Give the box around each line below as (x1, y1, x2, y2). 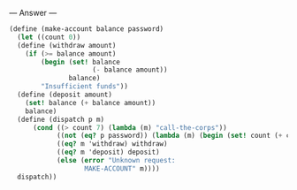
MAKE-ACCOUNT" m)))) (84, 163, 161, 173)
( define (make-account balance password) (9, 25, 164, 34)
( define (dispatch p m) (17, 115, 104, 124)
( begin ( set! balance (41, 57, 121, 66)
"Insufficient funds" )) (41, 82, 128, 91)
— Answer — (9, 8, 57, 18)
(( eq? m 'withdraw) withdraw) (56, 140, 168, 148)
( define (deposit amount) (17, 90, 113, 99)
